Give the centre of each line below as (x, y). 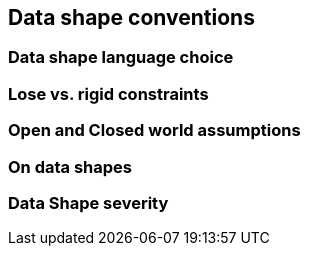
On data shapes (70, 166)
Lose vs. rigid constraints (108, 93)
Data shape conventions (131, 17)
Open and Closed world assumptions (154, 130)
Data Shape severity (88, 202)
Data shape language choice (121, 57)
